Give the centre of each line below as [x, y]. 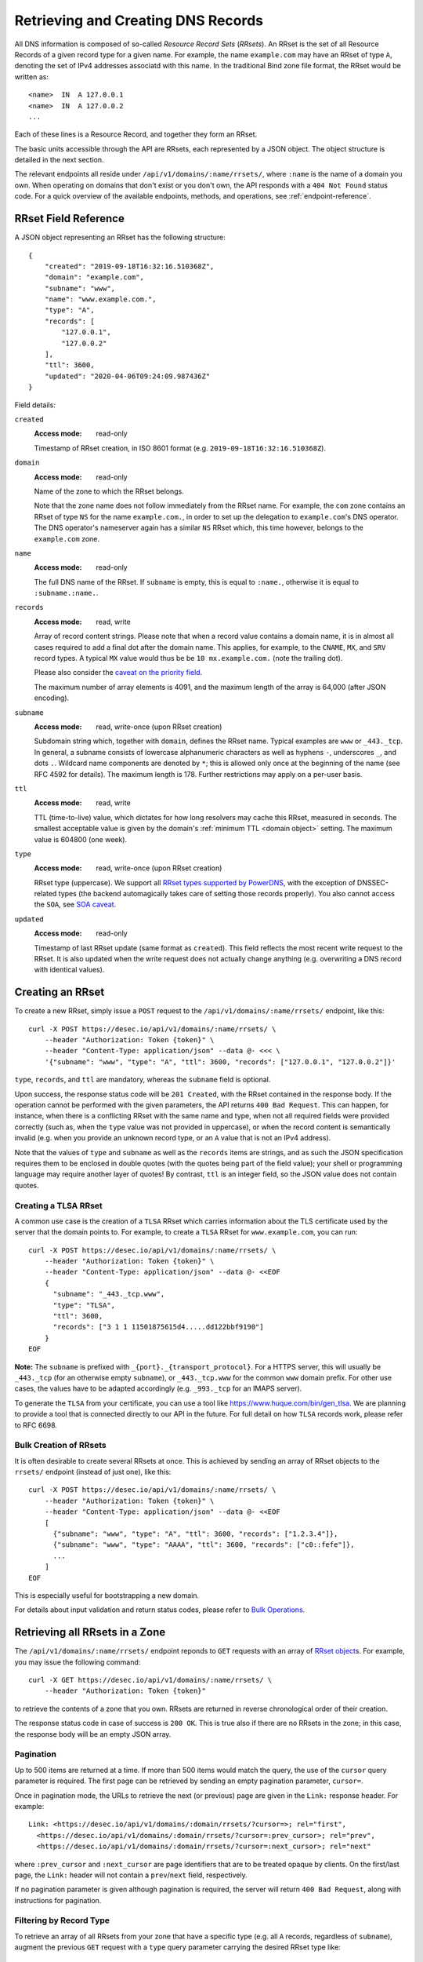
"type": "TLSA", [84, 1305]
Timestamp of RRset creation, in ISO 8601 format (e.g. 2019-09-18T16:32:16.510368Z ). [180, 448]
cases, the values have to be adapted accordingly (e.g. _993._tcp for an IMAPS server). [158, 1388]
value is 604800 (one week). [81, 839]
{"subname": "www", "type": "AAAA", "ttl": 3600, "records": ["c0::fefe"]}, [204, 1545]
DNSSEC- [373, 882]
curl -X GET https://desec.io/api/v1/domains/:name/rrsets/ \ [150, 1680]
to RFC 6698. [36, 1425]
